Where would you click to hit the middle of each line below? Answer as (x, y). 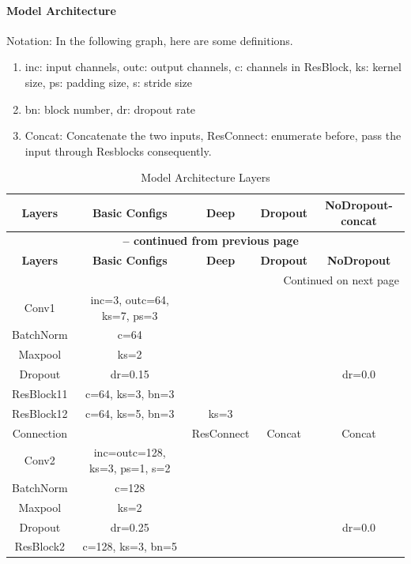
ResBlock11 (40, 393)
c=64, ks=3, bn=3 (130, 393)
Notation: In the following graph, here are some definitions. (150, 40)
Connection (40, 432)
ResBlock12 (40, 413)
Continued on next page (341, 280)
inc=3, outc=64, (130, 299)
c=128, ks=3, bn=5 (130, 546)
